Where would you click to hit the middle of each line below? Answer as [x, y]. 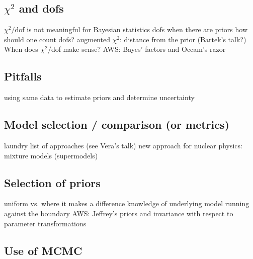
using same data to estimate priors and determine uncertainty [99, 97]
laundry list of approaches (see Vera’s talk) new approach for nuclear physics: [123, 145]
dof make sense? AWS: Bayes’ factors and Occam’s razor [138, 49]
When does [21, 49]
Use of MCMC [43, 250]
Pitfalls [23, 76]
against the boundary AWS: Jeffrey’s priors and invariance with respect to [119, 213]
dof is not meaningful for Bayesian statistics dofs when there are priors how [131, 29]
